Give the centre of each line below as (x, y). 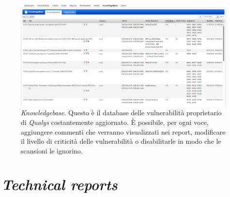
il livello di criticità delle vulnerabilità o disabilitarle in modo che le (121, 141)
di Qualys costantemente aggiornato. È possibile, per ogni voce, (115, 122)
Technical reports (60, 184)
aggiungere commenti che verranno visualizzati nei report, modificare (123, 131)
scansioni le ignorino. (52, 150)
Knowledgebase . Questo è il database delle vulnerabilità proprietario (121, 113)
